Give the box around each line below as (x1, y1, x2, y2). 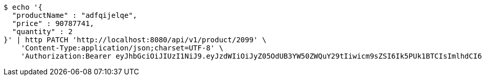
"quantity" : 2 (12, 28, 73, 36)
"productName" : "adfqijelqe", (12, 11, 137, 19)
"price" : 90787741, (12, 19, 95, 28)
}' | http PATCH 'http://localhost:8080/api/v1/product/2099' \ (4, 36, 267, 44)
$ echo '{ (4, 3, 42, 11)
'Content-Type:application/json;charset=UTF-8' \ (20, 44, 223, 52)
